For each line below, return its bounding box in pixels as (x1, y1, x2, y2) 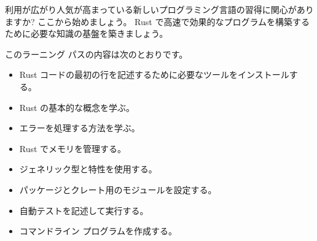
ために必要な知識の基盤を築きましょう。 (5, 27, 168, 40)
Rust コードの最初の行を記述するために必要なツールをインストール (19, 68, 289, 81)
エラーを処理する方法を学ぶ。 (19, 121, 140, 134)
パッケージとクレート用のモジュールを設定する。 (19, 183, 217, 196)
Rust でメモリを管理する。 (19, 142, 127, 155)
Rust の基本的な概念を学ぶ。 (19, 101, 135, 113)
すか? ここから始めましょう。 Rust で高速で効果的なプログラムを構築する (13, 15, 310, 28)
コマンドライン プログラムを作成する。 (19, 224, 178, 237)
